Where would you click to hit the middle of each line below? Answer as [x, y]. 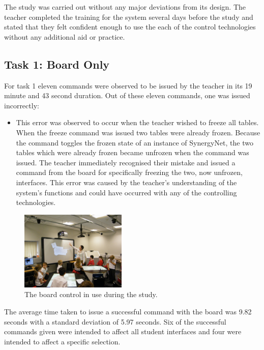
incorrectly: [22, 105]
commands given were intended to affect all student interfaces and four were [123, 331]
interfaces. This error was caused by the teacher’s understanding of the [126, 182]
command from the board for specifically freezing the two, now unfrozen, [129, 172]
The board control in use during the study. [91, 294]
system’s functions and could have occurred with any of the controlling [126, 192]
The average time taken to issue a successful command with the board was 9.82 [128, 311]
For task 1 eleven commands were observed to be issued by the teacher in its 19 [128, 85]
